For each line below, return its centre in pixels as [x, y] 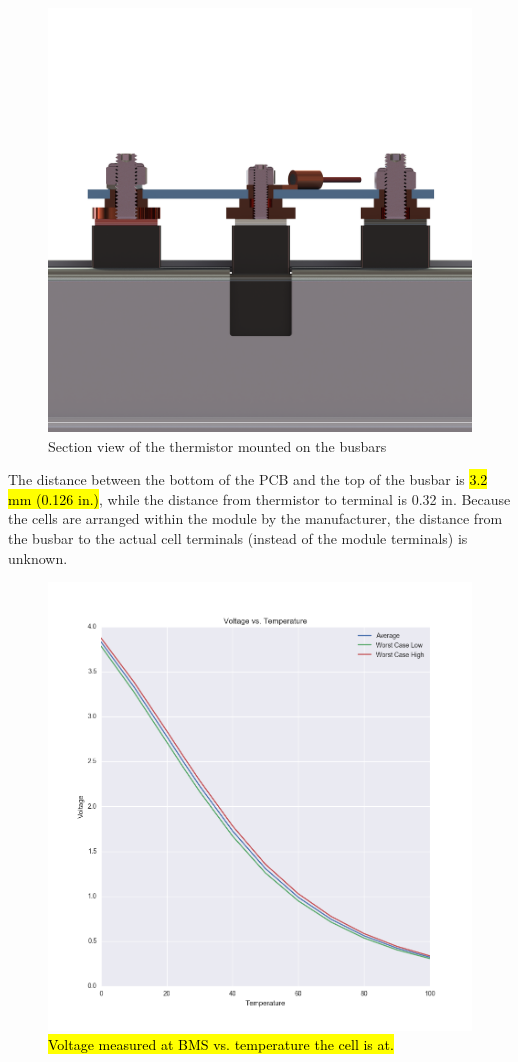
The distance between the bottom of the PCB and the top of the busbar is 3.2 [248, 479]
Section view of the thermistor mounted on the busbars [217, 445]
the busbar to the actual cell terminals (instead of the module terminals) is [238, 537]
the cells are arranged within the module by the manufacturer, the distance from [255, 518]
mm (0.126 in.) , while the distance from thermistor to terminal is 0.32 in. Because [259, 498]
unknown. [38, 557]
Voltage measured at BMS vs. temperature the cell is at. [221, 1044]
